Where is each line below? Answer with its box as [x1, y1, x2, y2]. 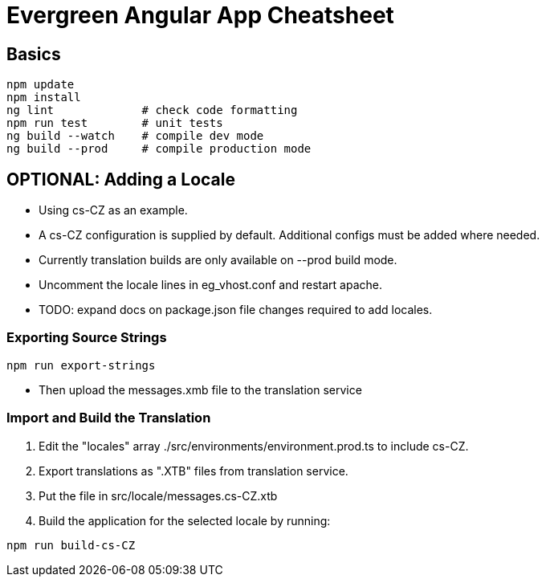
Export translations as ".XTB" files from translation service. [39, 463, 348, 478]
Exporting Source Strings [6, 329, 167, 346]
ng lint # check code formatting [6, 104, 298, 117]
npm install [6, 91, 81, 104]
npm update [6, 78, 75, 92]
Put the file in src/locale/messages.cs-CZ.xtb [39, 488, 278, 503]
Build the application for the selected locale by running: [39, 513, 331, 528]
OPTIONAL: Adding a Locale [6, 169, 235, 190]
